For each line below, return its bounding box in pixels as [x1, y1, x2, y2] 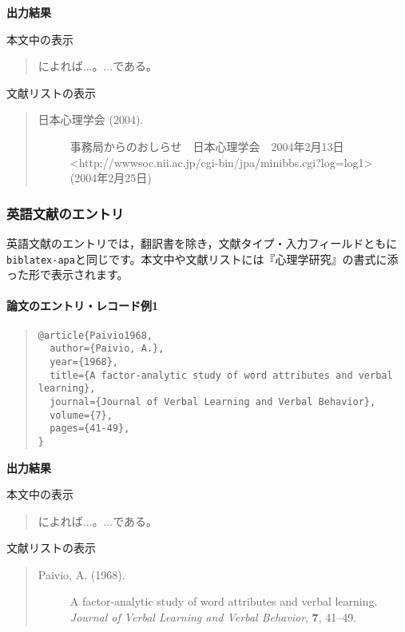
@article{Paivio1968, [38, 329, 153, 341]
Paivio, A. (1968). [38, 566, 125, 582]
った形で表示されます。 [6, 266, 129, 283]
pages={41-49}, [50, 423, 130, 435]
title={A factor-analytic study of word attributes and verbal [50, 369, 393, 381]
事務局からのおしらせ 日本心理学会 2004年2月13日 [69, 137, 344, 154]
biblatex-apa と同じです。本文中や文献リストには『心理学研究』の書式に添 [6, 250, 399, 267]
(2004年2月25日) [69, 169, 152, 186]
